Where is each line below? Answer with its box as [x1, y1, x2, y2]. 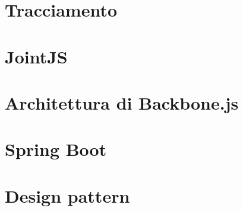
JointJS [5, 44, 68, 68]
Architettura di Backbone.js [5, 90, 239, 114]
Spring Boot [5, 137, 107, 161]
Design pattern [5, 183, 130, 207]
